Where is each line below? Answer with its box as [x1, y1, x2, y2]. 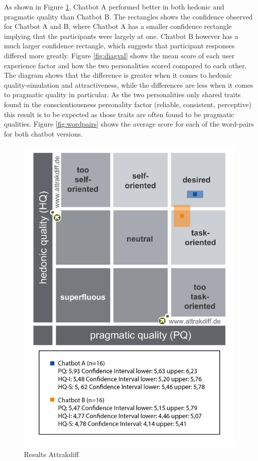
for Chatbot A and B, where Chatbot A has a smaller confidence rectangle [4, 21, 232, 31]
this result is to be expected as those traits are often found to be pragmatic [4, 109, 234, 119]
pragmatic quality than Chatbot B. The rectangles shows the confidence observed [4, 11, 253, 21]
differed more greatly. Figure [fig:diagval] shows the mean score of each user [4, 50, 235, 60]
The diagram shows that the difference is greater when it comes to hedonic [4, 70, 232, 80]
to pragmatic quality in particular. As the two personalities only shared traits [4, 89, 241, 100]
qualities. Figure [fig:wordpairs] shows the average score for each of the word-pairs [4, 119, 254, 129]
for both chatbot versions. [4, 128, 83, 139]
